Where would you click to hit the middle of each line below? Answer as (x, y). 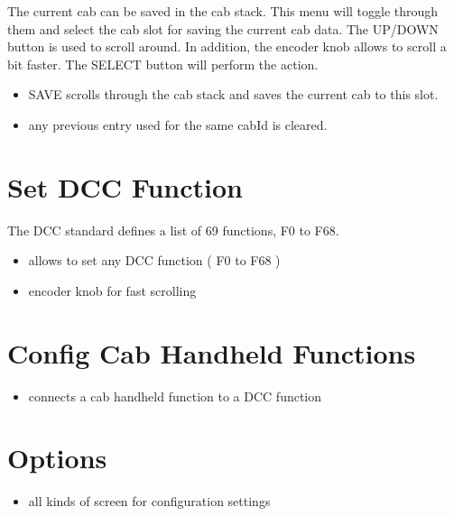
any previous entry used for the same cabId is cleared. (178, 124)
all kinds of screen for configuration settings (149, 501)
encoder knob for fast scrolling (112, 290)
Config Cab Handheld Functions (212, 352)
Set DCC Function (125, 186)
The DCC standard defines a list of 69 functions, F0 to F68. (173, 230)
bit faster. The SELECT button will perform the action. (163, 64)
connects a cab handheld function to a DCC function (175, 396)
